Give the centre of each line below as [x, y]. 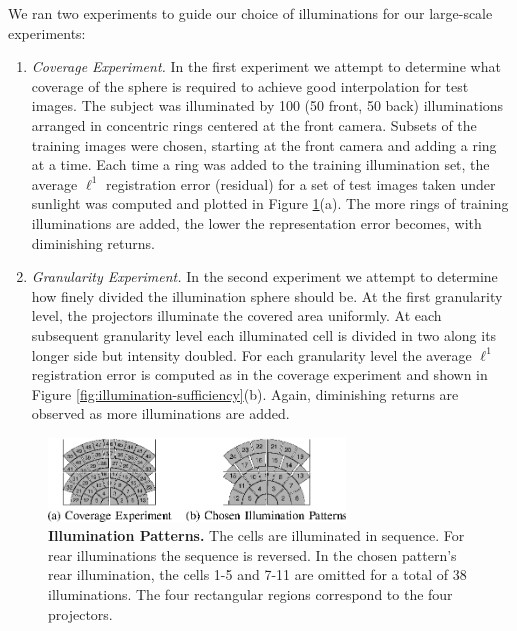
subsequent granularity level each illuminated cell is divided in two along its [264, 334]
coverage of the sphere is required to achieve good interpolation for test [250, 85]
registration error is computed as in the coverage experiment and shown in [259, 374]
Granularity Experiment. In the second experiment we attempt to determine [264, 276]
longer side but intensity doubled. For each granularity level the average [251, 354]
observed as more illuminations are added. [160, 413]
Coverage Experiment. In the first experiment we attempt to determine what [266, 66]
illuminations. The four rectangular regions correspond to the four [250, 593]
